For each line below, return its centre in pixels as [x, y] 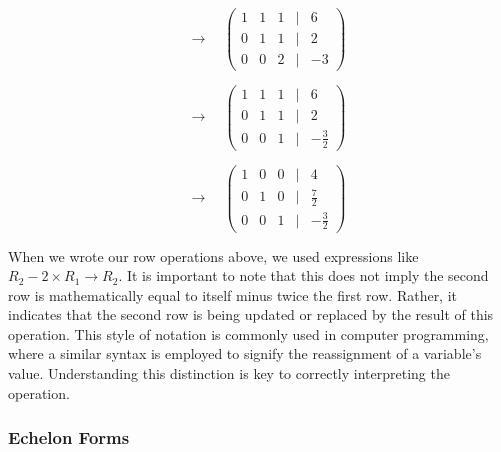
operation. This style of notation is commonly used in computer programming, [248, 333]
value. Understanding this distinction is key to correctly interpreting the [229, 373]
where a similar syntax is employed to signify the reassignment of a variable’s [245, 353]
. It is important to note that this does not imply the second [303, 275]
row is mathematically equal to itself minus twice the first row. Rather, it [233, 294]
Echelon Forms [69, 437]
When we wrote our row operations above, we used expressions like [213, 255]
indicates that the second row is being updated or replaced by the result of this [251, 314]
